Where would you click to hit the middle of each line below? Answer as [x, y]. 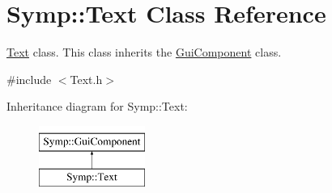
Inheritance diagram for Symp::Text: [97, 106]
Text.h [86, 79]
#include [29, 79]
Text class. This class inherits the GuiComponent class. [144, 52]
